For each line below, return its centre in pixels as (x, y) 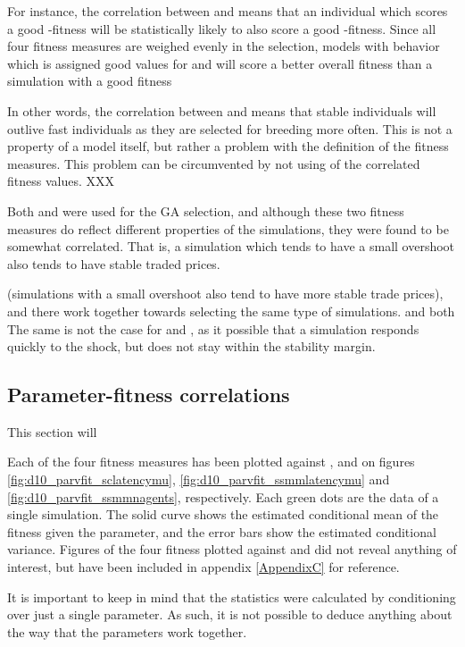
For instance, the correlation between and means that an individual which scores (228, 11)
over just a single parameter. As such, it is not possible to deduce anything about (230, 614)
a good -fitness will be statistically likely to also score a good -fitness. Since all (222, 28)
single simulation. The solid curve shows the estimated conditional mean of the (223, 514)
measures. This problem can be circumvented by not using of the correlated (214, 163)
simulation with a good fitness (90, 81)
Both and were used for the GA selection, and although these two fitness (206, 210)
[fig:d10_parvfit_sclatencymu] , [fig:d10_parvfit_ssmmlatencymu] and (199, 479)
